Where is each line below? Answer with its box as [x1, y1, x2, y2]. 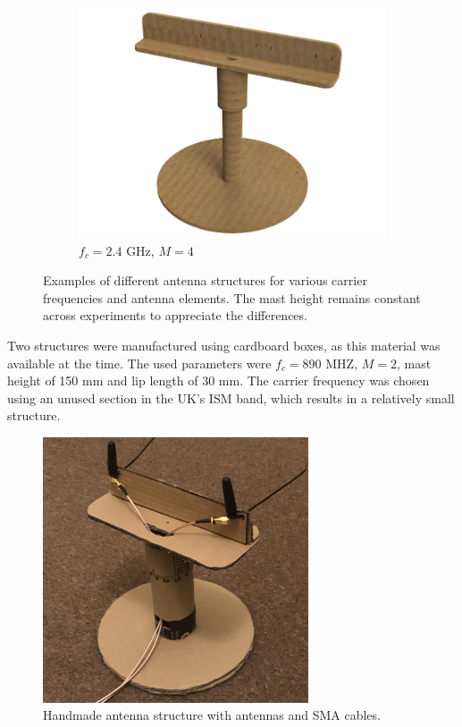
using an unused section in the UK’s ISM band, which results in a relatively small [7, 388, 455, 407]
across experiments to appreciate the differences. [43, 306, 307, 325]
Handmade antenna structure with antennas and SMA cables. [43, 706, 381, 724]
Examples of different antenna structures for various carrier [43, 271, 367, 290]
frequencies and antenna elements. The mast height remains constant [43, 288, 421, 307]
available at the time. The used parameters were [7, 353, 272, 372]
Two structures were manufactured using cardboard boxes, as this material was [7, 336, 441, 355]
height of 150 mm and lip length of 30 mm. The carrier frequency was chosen [7, 371, 430, 390]
